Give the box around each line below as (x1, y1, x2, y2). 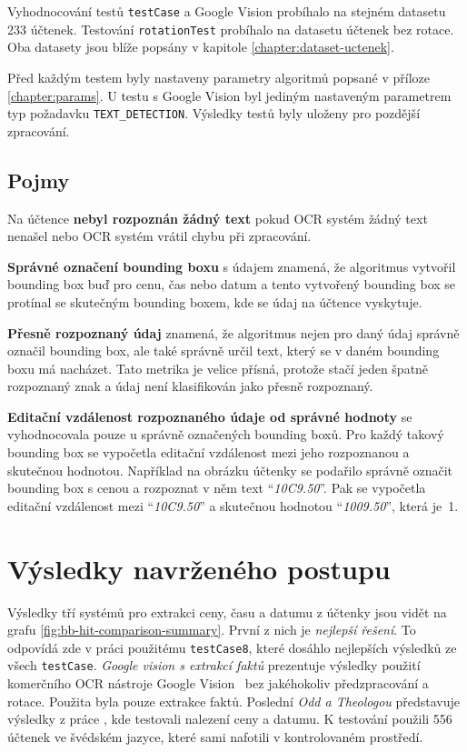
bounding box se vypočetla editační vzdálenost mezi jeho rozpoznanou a (7, 443, 410, 462)
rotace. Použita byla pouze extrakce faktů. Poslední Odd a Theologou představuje (7, 691, 461, 710)
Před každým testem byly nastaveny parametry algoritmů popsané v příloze (7, 67, 430, 86)
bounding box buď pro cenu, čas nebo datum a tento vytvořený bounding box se (7, 275, 456, 294)
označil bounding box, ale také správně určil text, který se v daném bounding (7, 341, 440, 360)
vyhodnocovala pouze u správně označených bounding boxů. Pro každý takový (7, 425, 444, 444)
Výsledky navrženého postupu (7, 549, 391, 587)
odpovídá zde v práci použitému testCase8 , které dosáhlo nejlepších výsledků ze (7, 637, 457, 657)
